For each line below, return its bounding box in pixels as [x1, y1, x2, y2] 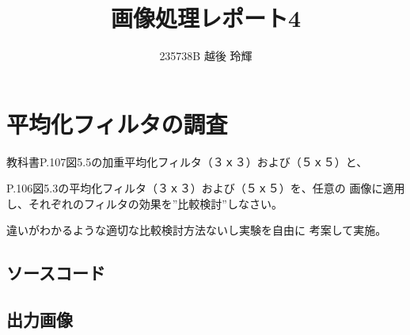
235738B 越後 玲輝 [159, 48, 252, 64]
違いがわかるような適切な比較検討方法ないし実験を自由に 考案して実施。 [6, 222, 387, 238]
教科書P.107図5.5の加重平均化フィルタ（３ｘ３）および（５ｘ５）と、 [6, 153, 368, 169]
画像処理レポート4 [110, 2, 302, 34]
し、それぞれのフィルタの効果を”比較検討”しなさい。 [6, 195, 283, 211]
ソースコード [6, 261, 105, 285]
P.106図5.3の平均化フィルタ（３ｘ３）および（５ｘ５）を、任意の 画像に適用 [6, 180, 405, 196]
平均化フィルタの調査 [6, 107, 228, 139]
